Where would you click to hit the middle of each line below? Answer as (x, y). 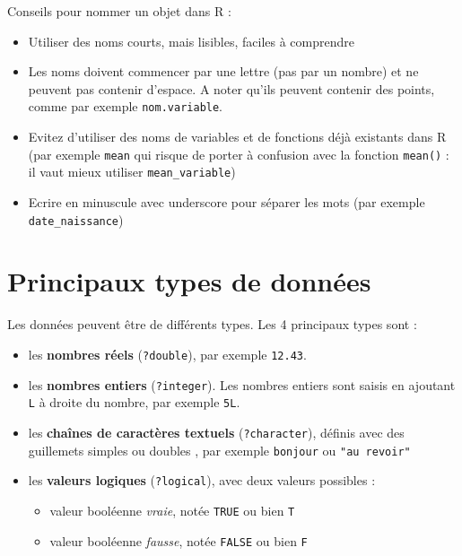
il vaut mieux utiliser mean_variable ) (132, 172)
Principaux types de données (189, 281)
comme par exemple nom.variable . (126, 106)
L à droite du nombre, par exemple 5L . (134, 402)
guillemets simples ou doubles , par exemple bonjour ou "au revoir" (219, 450)
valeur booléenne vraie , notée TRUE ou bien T (172, 510)
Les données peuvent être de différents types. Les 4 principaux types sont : (212, 324)
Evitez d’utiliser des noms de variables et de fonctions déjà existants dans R (237, 137)
